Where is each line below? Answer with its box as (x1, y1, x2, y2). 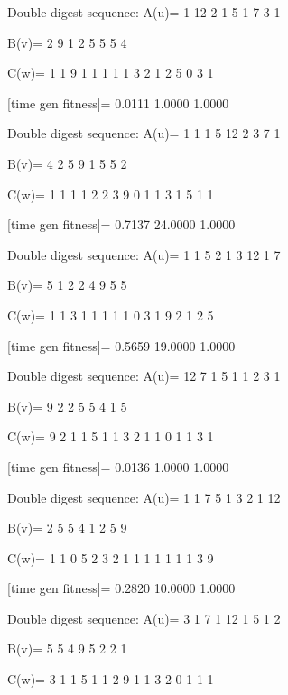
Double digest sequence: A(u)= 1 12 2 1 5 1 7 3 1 (7, 3, 281, 21)
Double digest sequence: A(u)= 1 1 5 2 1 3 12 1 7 (7, 245, 281, 264)
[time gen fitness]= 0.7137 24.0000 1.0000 (7, 215, 236, 234)
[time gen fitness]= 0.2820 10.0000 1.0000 (7, 579, 236, 598)
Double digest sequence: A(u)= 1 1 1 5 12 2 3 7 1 (7, 124, 281, 143)
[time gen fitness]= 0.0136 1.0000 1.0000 (7, 457, 229, 476)
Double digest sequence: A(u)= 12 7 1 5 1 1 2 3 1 (7, 366, 281, 385)
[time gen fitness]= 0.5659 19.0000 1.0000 (7, 336, 236, 355)
